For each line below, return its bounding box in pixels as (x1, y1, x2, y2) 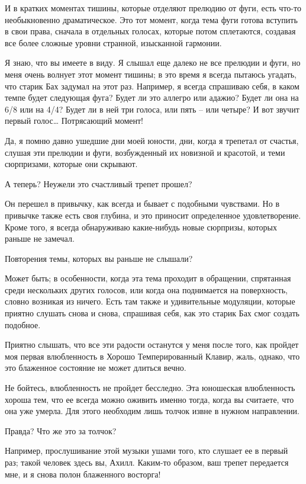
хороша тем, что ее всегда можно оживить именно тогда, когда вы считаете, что (5, 393, 294, 405)
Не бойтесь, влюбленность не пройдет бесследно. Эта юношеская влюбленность (5, 382, 295, 394)
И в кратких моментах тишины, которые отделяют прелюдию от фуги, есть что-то (5, 2, 301, 14)
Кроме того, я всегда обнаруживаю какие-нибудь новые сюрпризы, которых (5, 220, 277, 233)
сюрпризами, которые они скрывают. (5, 158, 138, 170)
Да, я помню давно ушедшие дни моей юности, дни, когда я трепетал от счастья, (5, 134, 299, 146)
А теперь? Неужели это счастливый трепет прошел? (5, 177, 192, 190)
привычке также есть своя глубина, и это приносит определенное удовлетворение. (5, 209, 301, 221)
